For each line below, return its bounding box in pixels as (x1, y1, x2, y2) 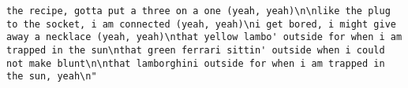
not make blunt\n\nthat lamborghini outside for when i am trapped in (6, 57, 385, 69)
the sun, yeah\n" (6, 71, 97, 82)
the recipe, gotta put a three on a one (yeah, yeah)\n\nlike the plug (6, 5, 391, 16)
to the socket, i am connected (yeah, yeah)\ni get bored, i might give (6, 18, 396, 30)
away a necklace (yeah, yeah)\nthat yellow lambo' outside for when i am (6, 31, 402, 43)
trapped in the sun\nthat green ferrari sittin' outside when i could (6, 44, 385, 56)
